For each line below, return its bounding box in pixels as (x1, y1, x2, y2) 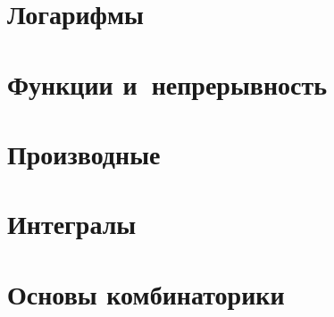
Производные (7, 135, 161, 171)
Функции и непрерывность (7, 65, 328, 102)
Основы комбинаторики (7, 275, 285, 312)
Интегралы (7, 205, 137, 242)
